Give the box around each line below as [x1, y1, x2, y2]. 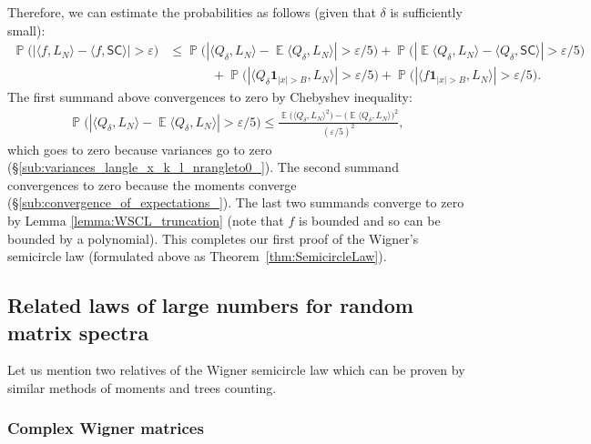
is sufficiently [390, 3, 463, 21]
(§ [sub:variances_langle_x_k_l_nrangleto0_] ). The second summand [7, 157, 399, 177]
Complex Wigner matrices [7, 417, 204, 439]
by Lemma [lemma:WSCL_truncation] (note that [7, 210, 284, 229]
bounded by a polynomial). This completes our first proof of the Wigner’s [7, 228, 419, 247]
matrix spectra [7, 318, 149, 346]
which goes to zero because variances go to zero [7, 139, 272, 158]
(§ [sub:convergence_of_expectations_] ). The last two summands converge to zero [7, 193, 464, 212]
